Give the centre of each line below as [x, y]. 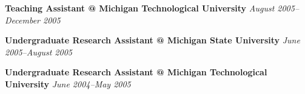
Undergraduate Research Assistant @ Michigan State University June [152, 40]
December [22, 20]
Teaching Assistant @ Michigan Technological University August [140, 8]
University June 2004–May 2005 [68, 83]
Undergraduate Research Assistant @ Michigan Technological [136, 72]
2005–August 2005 [39, 52]
